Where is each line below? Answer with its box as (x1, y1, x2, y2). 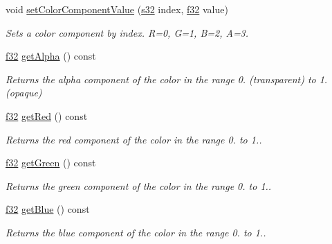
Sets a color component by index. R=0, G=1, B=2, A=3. (6, 25, 249, 40)
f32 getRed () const (6, 108, 88, 123)
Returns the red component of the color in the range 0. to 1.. (6, 132, 262, 146)
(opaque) (6, 85, 42, 100)
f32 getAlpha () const (6, 49, 96, 63)
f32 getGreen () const (6, 155, 96, 170)
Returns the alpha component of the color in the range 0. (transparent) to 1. (6, 71, 328, 86)
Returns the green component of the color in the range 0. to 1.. (6, 178, 272, 193)
